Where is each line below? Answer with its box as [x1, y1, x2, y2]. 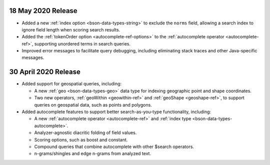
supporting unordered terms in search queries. [34, 40, 131, 47]
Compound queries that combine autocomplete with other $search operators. [34, 144, 194, 150]
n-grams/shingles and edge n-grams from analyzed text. [34, 151, 151, 157]
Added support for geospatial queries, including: [21, 81, 122, 87]
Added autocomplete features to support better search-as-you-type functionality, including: [21, 109, 211, 115]
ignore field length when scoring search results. [21, 26, 120, 32]
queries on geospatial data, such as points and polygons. [34, 102, 152, 108]
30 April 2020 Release [9, 68, 81, 76]
